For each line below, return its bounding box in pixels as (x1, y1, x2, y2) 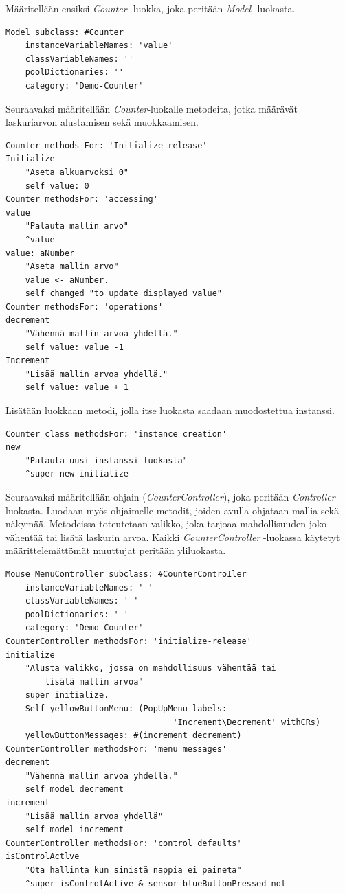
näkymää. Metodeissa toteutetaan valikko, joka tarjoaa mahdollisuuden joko (5, 516, 326, 531)
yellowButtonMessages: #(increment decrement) (25, 731, 242, 741)
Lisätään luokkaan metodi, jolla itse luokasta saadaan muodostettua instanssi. (5, 403, 335, 417)
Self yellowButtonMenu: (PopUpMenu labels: (25, 703, 227, 713)
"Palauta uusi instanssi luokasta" (25, 455, 188, 466)
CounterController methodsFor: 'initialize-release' (5, 636, 252, 646)
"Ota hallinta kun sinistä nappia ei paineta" (25, 865, 242, 875)
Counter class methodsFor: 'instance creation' (5, 428, 227, 439)
